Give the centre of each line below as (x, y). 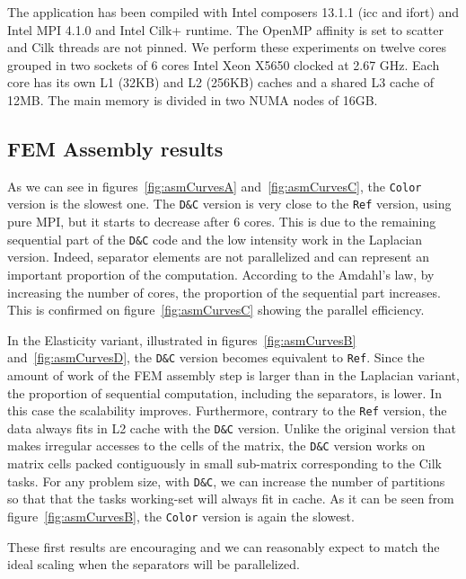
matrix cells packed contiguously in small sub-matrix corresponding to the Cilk (224, 463)
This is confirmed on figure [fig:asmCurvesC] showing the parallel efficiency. (216, 310)
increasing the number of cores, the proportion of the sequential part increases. (224, 292)
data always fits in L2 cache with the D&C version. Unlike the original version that (232, 428)
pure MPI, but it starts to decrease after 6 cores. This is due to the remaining (222, 222)
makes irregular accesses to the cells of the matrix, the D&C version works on (216, 445)
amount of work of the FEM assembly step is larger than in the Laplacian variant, (233, 374)
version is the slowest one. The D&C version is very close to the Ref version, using (229, 204)
